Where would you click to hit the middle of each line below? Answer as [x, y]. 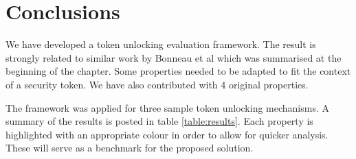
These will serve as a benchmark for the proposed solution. [130, 148]
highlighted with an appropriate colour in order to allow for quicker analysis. [167, 134]
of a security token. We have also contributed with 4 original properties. [157, 84]
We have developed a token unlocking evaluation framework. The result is [161, 44]
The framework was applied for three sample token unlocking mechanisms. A [167, 107]
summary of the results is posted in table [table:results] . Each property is [159, 121]
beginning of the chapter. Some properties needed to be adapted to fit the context [178, 71]
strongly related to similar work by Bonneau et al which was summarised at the [174, 57]
